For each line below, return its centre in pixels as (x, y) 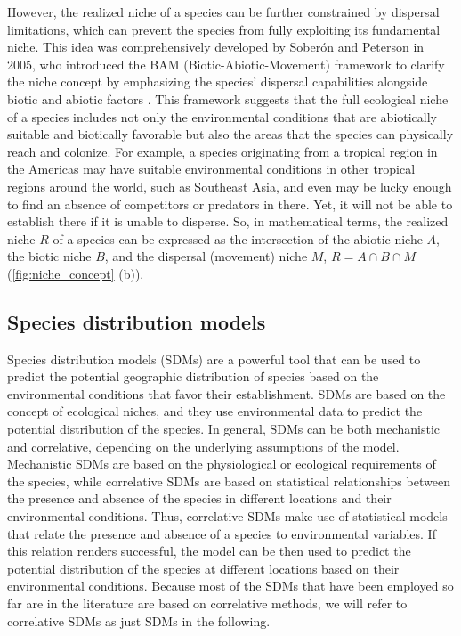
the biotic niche (49, 256)
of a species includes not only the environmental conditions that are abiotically (222, 116)
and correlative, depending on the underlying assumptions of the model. (203, 446)
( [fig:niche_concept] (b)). (76, 273)
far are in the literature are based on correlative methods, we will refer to (207, 603)
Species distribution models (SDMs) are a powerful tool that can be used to (214, 359)
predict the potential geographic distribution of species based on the (193, 376)
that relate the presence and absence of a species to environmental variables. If (222, 533)
